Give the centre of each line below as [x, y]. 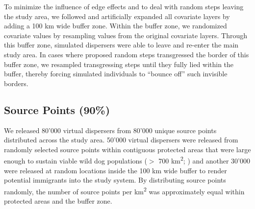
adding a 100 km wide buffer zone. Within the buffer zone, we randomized [115, 26]
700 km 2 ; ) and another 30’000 [204, 160]
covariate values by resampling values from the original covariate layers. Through [126, 35]
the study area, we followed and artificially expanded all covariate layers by [117, 16]
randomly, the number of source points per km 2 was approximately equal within [124, 190]
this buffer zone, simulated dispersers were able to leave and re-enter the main [121, 45]
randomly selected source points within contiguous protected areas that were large [127, 149]
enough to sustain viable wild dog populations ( [76, 160]
